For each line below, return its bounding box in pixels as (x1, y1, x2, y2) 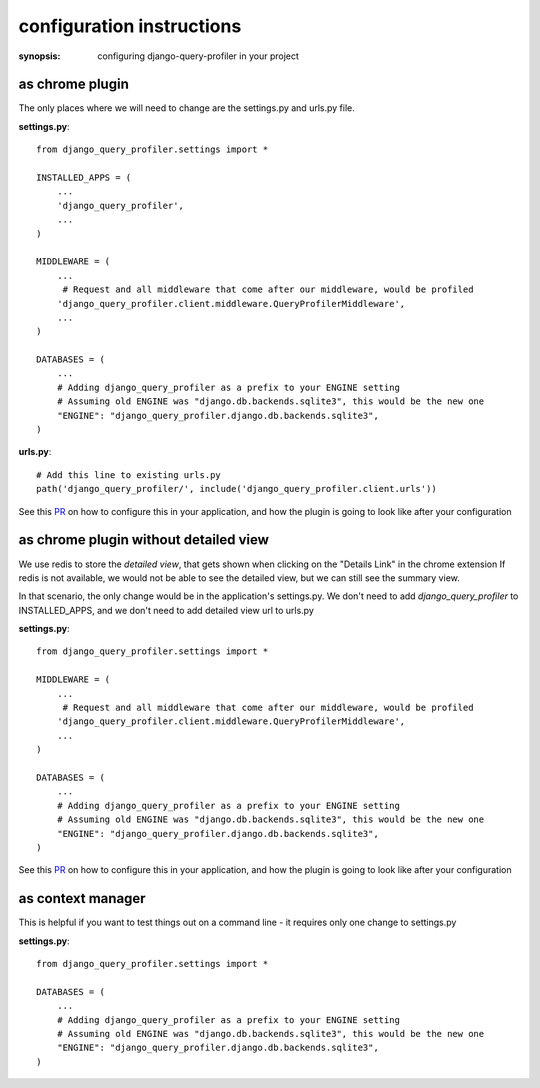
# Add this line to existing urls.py (36, 469, 222, 480)
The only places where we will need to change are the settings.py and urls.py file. (18, 102, 355, 114)
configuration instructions (18, 15, 242, 37)
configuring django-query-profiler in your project (97, 50, 300, 62)
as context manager (18, 890, 146, 907)
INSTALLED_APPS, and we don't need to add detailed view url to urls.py (18, 604, 315, 616)
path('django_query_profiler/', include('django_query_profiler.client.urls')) (36, 483, 437, 495)
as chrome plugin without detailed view (18, 531, 270, 549)
